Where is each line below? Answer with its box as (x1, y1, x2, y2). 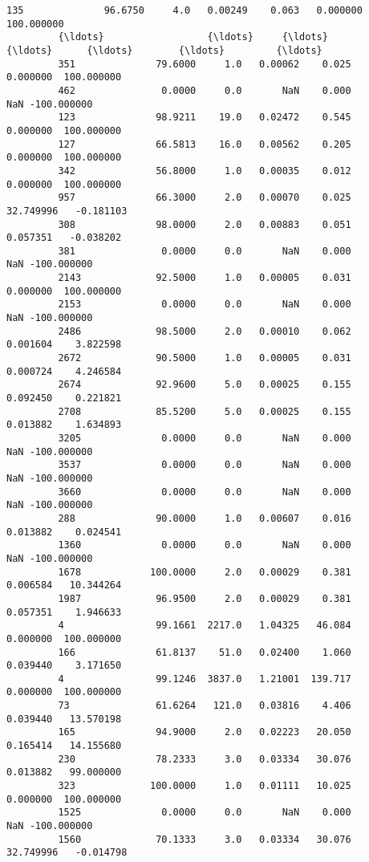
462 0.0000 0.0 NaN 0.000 (58, 84, 351, 96)
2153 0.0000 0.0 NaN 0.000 (58, 299, 351, 311)
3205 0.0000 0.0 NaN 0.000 (58, 433, 351, 444)
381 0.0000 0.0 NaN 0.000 (58, 245, 351, 257)
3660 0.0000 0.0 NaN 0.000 (58, 486, 351, 498)
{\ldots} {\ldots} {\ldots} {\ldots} (6, 44, 322, 56)
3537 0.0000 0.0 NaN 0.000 (58, 459, 351, 471)
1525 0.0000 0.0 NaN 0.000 (58, 807, 351, 819)
